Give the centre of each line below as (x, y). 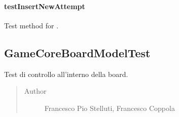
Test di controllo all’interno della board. (66, 74)
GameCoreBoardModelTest (77, 52)
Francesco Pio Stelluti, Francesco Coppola (110, 108)
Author (35, 91)
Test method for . (31, 25)
